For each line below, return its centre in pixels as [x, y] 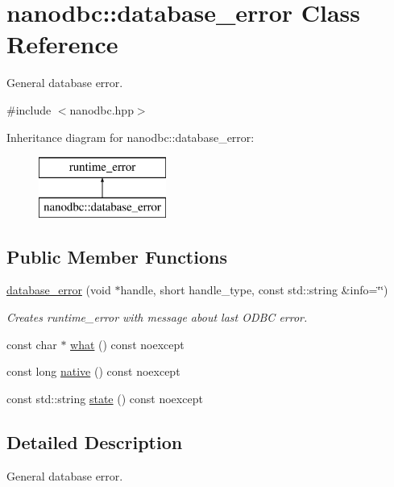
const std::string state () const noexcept [105, 398]
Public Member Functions [117, 256]
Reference [62, 44]
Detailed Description [95, 441]
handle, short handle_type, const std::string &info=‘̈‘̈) [254, 290]
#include [29, 109]
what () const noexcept [127, 344]
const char [32, 344]
